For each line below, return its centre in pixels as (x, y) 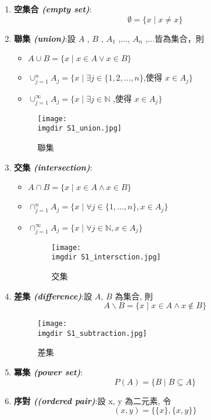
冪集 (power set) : (48, 372)
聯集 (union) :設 (45, 38)
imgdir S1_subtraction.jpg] (92, 333)
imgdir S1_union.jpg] (79, 129)
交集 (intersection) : (53, 167)
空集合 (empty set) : (53, 9)
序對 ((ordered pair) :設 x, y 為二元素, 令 (92, 400)
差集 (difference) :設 (53, 296)
